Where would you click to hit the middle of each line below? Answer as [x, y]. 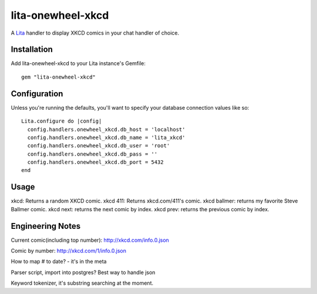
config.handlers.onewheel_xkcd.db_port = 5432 [95, 162]
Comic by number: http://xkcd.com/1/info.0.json [68, 251]
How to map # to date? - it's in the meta [59, 262]
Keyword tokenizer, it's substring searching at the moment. [82, 283]
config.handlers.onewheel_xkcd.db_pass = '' [92, 154]
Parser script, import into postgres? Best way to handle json [83, 272]
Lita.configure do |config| [62, 121]
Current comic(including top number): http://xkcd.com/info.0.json [90, 240]
